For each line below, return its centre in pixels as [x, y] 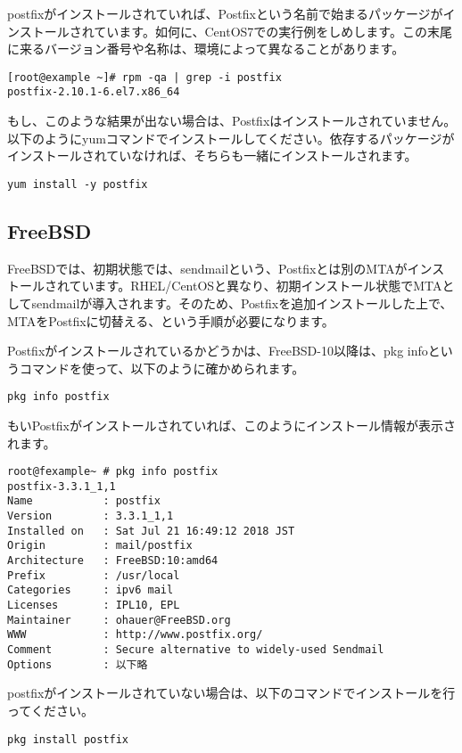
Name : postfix [84, 501]
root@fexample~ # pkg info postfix [113, 472]
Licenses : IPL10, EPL [94, 606]
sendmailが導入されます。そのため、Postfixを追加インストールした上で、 [242, 303]
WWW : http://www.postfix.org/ [135, 635]
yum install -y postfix [78, 184]
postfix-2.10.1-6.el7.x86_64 [94, 92]
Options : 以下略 [78, 664]
